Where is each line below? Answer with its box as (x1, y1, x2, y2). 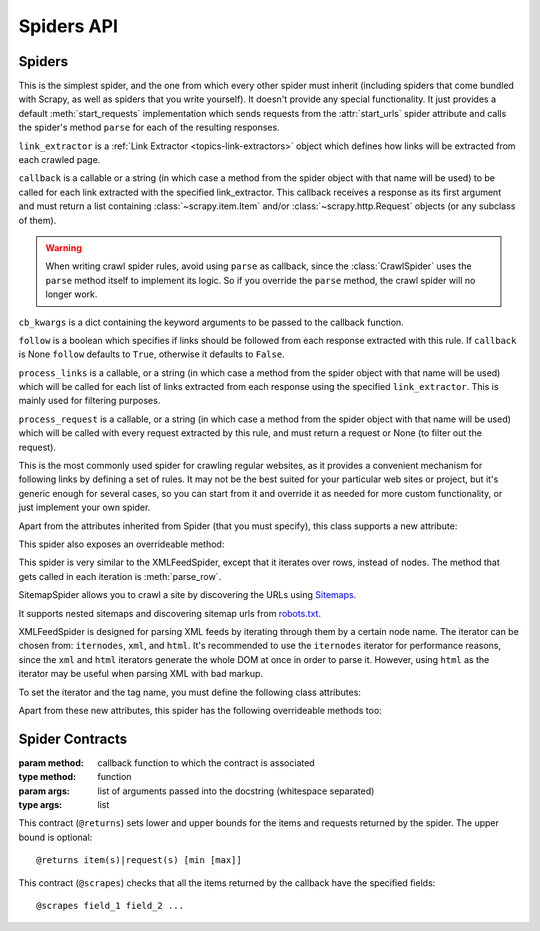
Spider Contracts (18, 730, 128, 747)
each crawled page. (18, 154, 101, 166)
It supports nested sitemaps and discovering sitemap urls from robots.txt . (18, 607, 322, 619)
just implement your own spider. (18, 501, 151, 514)
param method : (18, 756, 84, 769)
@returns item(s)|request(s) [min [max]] (36, 855, 242, 866)
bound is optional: (18, 831, 93, 843)
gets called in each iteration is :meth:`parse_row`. (18, 570, 222, 582)
